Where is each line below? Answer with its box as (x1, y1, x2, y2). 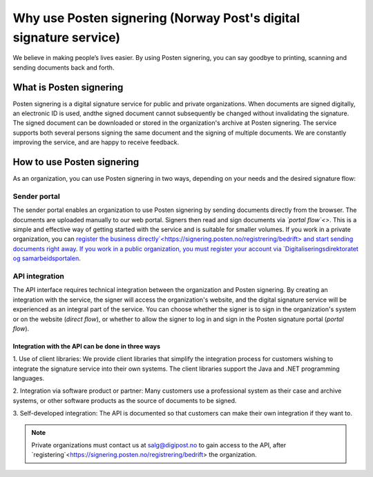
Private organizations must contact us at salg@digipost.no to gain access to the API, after (31, 441, 287, 449)
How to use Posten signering (12, 156, 140, 168)
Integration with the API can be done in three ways (12, 342, 161, 350)
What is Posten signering (12, 81, 124, 93)
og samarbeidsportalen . (12, 254, 81, 262)
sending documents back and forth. (12, 63, 115, 72)
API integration (12, 271, 65, 281)
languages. (12, 374, 45, 382)
